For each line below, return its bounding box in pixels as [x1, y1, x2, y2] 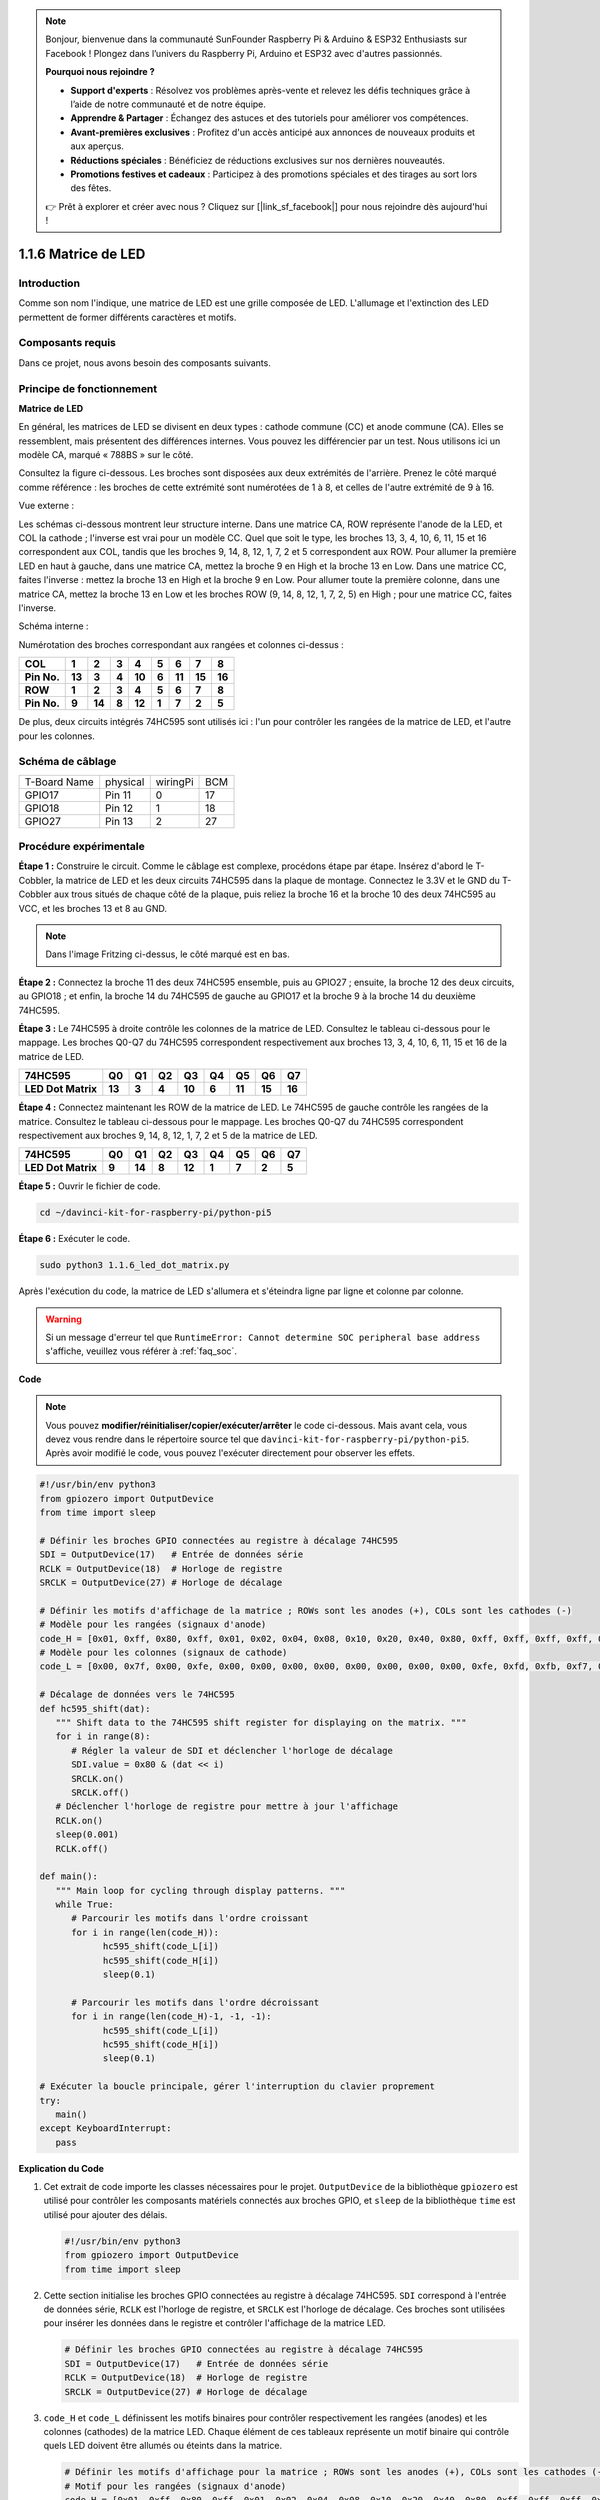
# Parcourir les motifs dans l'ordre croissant [71, 1913, 309, 1924]
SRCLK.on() [71, 1773, 125, 1784]
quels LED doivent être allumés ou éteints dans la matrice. [43, 2440, 283, 2452]
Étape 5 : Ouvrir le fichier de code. [18, 1180, 161, 1192]
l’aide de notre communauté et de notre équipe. [70, 98, 267, 110]
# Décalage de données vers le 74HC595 [39, 1689, 235, 1700]
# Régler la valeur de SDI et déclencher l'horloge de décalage [71, 1745, 394, 1756]
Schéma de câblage [18, 755, 117, 769]
